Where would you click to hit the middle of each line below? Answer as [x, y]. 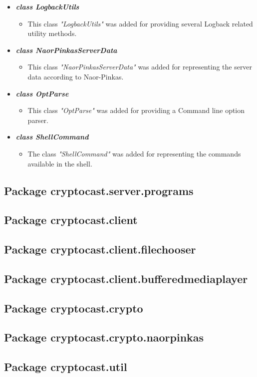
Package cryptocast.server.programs [99, 190]
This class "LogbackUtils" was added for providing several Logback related [140, 23]
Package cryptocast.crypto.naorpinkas [104, 337]
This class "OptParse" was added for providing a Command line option [136, 110]
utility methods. [52, 33]
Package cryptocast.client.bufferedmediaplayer [126, 278]
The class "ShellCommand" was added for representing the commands [134, 153]
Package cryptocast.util [66, 367]
